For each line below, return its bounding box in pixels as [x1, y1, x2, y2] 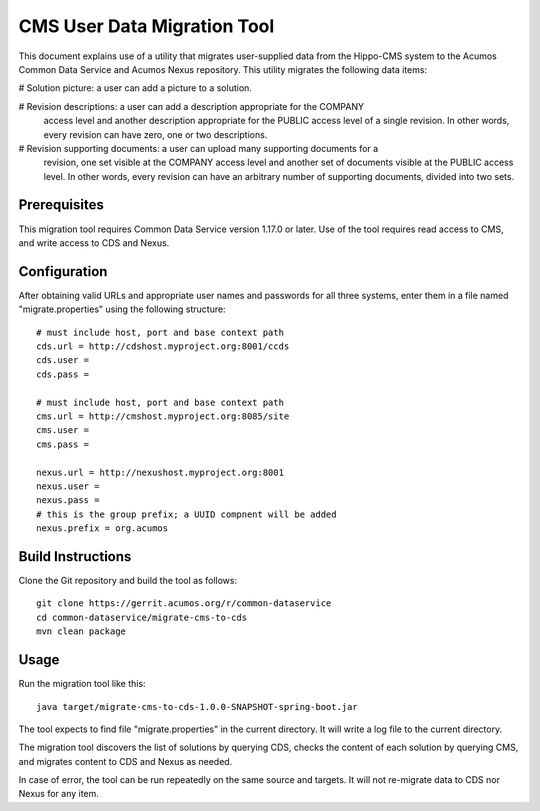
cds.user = [36, 355, 90, 366]
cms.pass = [36, 438, 90, 450]
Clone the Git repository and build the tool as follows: [18, 575, 238, 587]
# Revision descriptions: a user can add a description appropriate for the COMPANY [18, 100, 365, 112]
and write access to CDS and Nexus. [18, 236, 170, 249]
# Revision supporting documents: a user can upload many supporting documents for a [18, 142, 379, 154]
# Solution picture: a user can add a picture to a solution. [18, 82, 252, 94]
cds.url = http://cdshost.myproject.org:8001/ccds [36, 341, 290, 352]
